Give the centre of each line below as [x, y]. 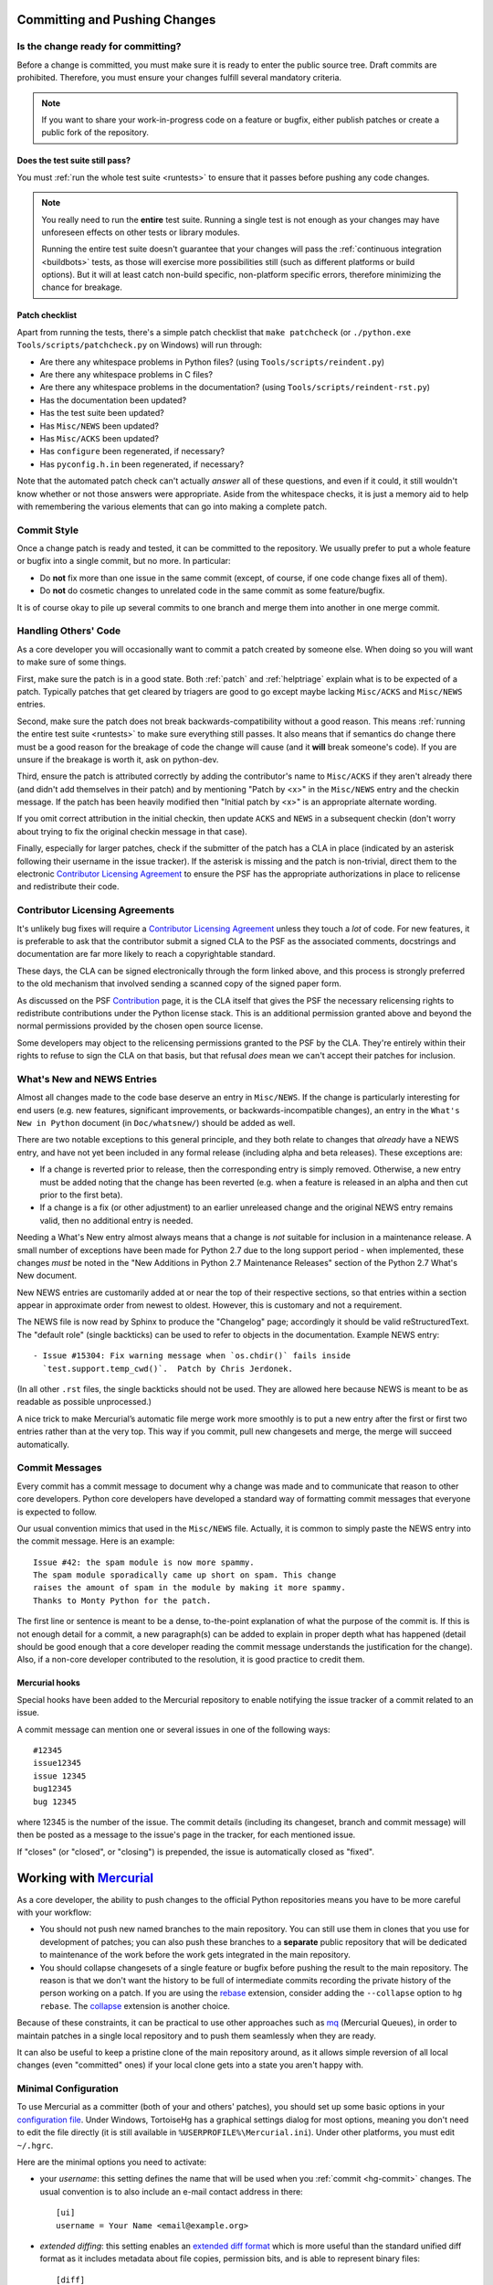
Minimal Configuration [68, 2088]
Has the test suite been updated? [102, 413]
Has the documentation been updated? [113, 400]
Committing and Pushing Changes [116, 20]
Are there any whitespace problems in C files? [126, 375]
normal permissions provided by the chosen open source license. [140, 1026]
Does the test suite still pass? [74, 161]
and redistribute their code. [68, 887]
